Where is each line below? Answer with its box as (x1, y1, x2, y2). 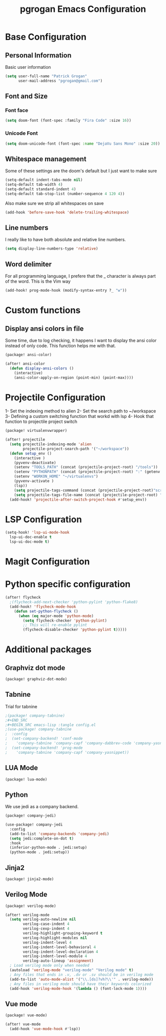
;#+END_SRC (5, 718, 28, 723)
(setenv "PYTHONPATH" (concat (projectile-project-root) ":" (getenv (14, 469, 161, 474)
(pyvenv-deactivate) (14, 460, 56, 465)
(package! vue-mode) (5, 1013, 48, 1018)
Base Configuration (5, 31, 86, 43)
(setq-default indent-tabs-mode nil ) (5, 177, 83, 183)
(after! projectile (5, 437, 45, 442)
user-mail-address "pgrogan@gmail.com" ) (18, 78, 103, 83)
